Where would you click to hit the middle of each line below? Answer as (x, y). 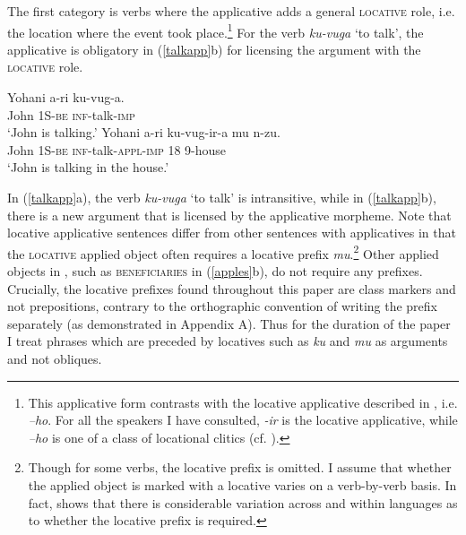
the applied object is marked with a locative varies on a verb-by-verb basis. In (242, 484)
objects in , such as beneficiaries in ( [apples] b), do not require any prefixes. (215, 271)
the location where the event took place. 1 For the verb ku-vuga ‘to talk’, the (216, 30)
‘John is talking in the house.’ (88, 167)
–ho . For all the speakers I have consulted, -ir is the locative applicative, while (243, 420)
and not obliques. (55, 358)
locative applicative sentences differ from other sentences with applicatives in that (232, 233)
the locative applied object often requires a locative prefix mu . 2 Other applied (223, 252)
